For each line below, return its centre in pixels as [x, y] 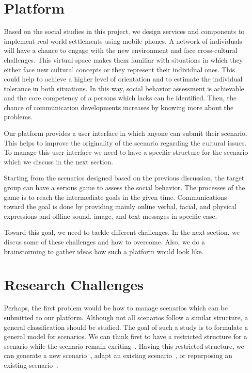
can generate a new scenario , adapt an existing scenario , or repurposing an [118, 355]
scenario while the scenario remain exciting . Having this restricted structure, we [124, 346]
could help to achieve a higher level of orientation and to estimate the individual [123, 79]
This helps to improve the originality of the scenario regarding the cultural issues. [125, 142]
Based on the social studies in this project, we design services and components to [124, 31]
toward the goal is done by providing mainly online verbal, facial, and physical [120, 206]
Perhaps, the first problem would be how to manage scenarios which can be [116, 308]
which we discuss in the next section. [59, 161]
